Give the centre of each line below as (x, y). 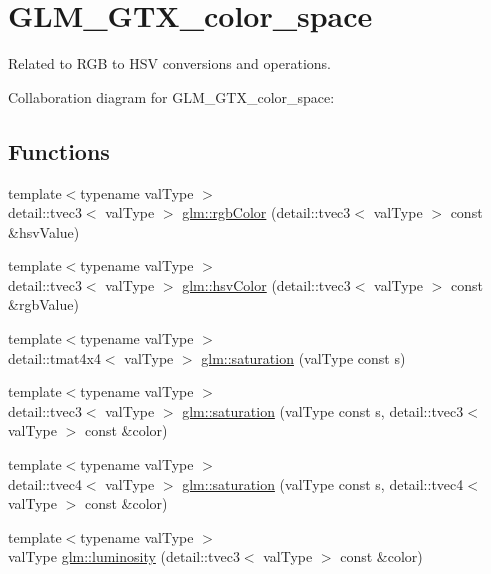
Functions (59, 150)
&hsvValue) (44, 231)
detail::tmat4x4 (54, 357)
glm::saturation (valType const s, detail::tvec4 (323, 483)
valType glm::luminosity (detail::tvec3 (124, 556)
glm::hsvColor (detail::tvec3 (266, 284)
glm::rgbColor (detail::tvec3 (266, 212)
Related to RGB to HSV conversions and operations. (169, 63)
